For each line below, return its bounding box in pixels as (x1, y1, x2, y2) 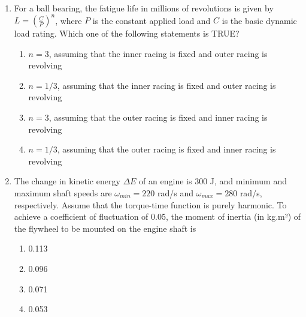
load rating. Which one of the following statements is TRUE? (14, 27, 240, 40)
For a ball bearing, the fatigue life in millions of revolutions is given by (14, 2, 274, 14)
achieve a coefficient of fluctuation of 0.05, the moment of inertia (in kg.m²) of (14, 210, 301, 223)
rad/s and (157, 187, 193, 199)
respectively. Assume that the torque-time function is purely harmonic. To (14, 198, 287, 211)
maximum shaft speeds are (14, 187, 112, 199)
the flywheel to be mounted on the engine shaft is (14, 222, 196, 234)
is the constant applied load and (92, 14, 211, 26)
